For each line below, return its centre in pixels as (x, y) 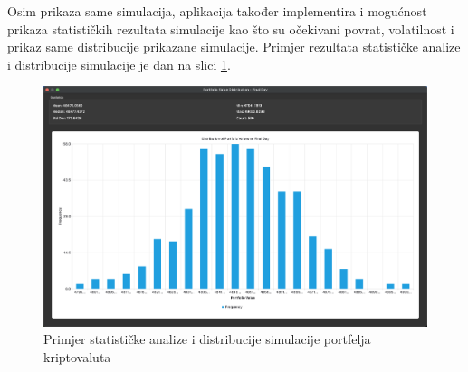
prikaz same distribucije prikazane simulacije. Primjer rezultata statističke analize (234, 47)
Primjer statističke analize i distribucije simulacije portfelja (207, 339)
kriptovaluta (77, 356)
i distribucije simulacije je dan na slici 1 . (119, 64)
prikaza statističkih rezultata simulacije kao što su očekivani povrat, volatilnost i (231, 29)
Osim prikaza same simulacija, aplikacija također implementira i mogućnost (217, 11)
